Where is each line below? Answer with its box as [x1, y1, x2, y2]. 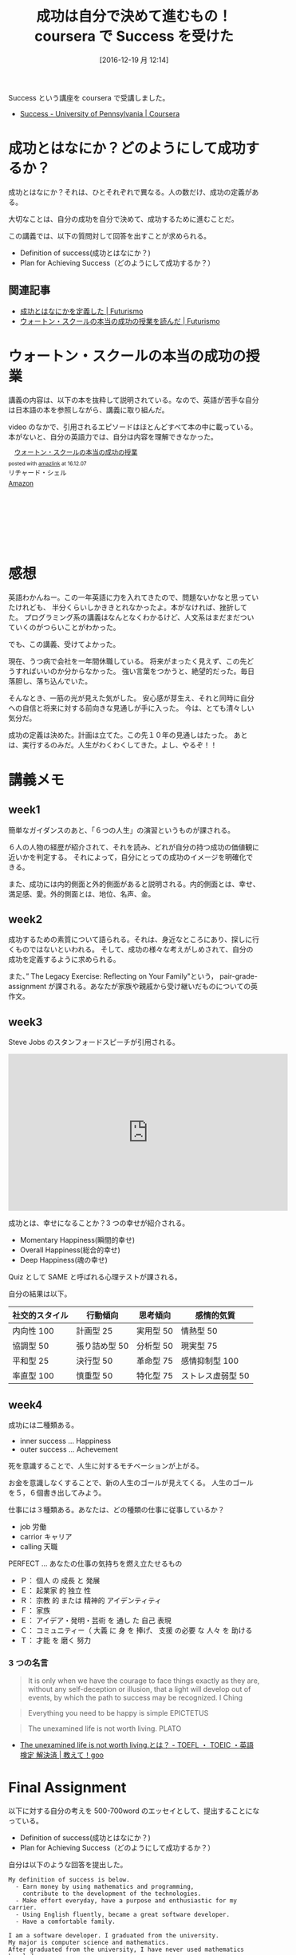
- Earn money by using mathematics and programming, [15, 1883, 195, 1891]
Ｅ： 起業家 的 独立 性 [19, 1586, 92, 1595]
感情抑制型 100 [180, 1355, 239, 1366]
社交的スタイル [12, 1310, 69, 1321]
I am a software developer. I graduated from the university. [8, 1932, 219, 1940]
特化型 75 [136, 1370, 174, 1382]
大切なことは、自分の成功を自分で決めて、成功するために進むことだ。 [8, 214, 239, 223]
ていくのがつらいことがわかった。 [8, 622, 120, 632]
